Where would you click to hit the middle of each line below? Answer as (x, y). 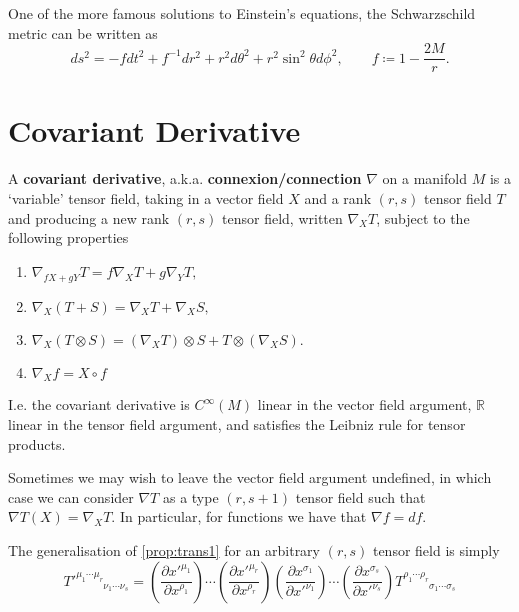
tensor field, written (282, 217)
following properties (68, 237)
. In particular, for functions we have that (239, 516)
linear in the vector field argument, (364, 404)
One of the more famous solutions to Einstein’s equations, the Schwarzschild (242, 13)
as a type (190, 496)
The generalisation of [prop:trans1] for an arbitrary (164, 549)
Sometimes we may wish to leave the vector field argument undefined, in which (250, 477)
